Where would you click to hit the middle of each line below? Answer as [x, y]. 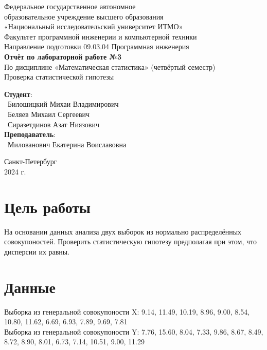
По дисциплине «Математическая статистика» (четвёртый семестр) [110, 66]
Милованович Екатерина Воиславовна [67, 144]
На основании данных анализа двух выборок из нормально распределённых [123, 231]
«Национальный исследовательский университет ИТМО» [94, 26]
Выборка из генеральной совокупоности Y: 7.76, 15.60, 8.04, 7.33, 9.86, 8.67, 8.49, [134, 331]
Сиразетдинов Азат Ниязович [54, 124]
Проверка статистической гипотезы [59, 77]
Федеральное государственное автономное [70, 6]
